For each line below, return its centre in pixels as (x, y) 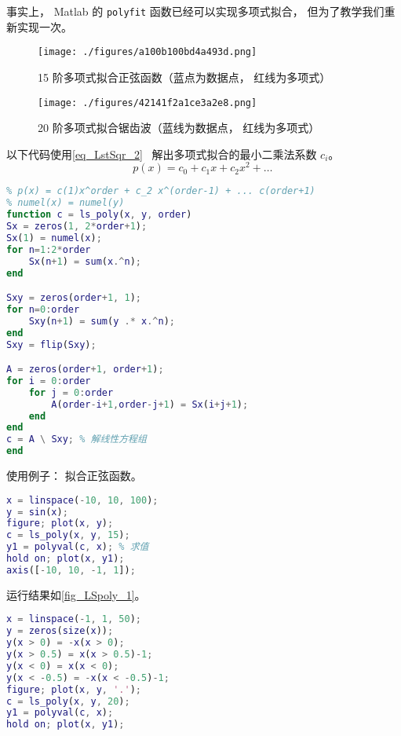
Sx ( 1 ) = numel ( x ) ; (54, 238)
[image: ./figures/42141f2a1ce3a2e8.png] (148, 103)
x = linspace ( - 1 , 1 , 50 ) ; (74, 619)
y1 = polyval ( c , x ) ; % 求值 (78, 547)
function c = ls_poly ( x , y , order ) (99, 215)
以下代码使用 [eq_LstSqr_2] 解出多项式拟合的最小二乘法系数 (162, 154)
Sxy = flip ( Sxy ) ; (51, 344)
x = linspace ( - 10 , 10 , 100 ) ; (82, 500)
